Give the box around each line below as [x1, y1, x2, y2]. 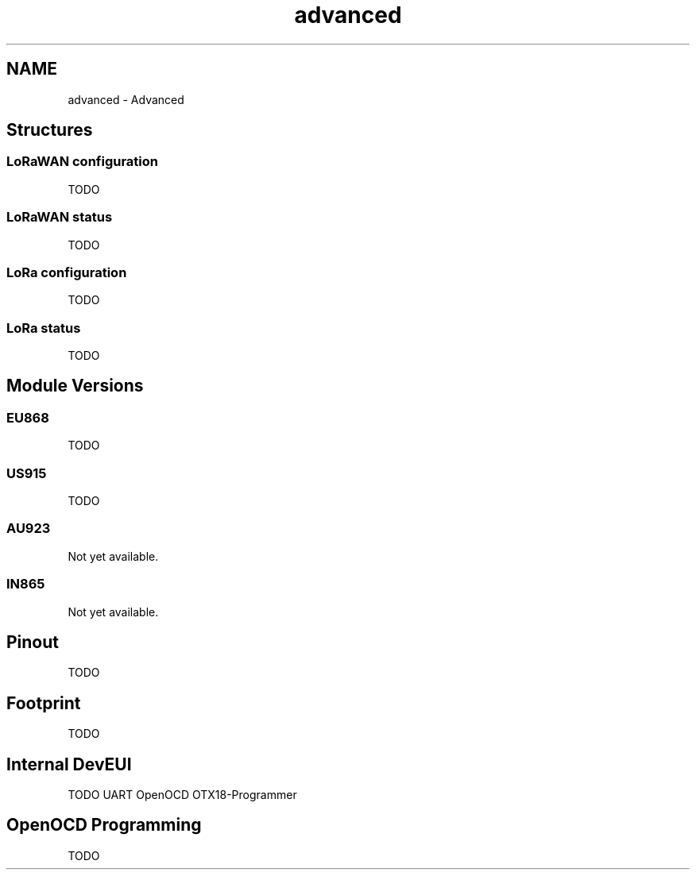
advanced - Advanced [68, 92, 184, 106]
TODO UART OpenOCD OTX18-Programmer [68, 788, 297, 802]
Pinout [6, 631, 60, 652]
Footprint [6, 693, 81, 713]
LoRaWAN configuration [6, 153, 158, 170]
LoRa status [6, 319, 81, 336]
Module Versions [6, 376, 144, 396]
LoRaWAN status [6, 209, 113, 226]
